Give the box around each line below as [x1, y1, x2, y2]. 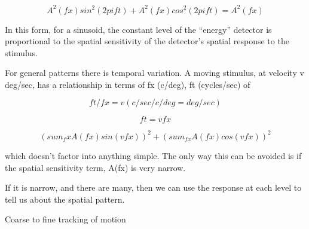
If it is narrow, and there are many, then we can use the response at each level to [5, 181, 302, 194]
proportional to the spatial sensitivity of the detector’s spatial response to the [5, 35, 289, 47]
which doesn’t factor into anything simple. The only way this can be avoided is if [5, 149, 302, 161]
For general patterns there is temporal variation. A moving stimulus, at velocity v [5, 66, 304, 79]
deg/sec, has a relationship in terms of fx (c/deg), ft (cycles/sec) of [5, 78, 250, 90]
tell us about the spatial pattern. [5, 193, 125, 205]
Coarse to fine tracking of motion [5, 213, 126, 225]
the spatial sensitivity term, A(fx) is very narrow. [5, 161, 186, 173]
